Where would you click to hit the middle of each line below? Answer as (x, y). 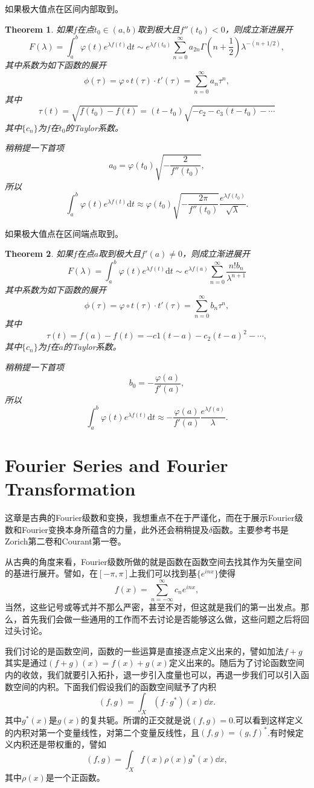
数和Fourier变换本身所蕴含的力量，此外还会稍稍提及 (107, 529)
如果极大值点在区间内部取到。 (64, 8)
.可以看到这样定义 (268, 720)
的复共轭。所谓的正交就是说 (136, 720)
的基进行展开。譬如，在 (51, 573)
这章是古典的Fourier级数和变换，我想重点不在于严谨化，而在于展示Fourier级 (154, 517)
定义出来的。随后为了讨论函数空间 (236, 663)
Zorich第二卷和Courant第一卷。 (66, 541)
